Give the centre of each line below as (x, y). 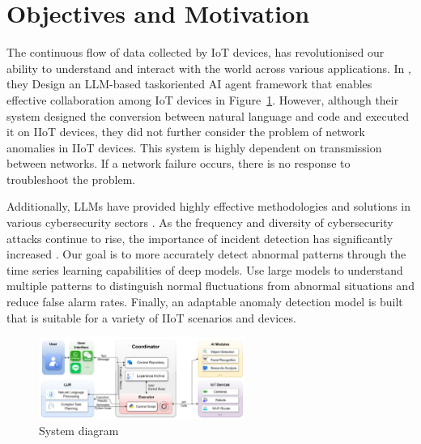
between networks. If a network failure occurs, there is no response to (179, 163)
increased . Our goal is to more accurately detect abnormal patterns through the (206, 254)
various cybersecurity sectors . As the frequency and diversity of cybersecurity (200, 222)
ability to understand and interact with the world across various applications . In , (209, 68)
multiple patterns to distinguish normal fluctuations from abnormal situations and (210, 286)
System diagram (79, 430)
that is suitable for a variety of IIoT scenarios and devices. (151, 317)
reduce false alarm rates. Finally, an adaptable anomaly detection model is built (205, 302)
